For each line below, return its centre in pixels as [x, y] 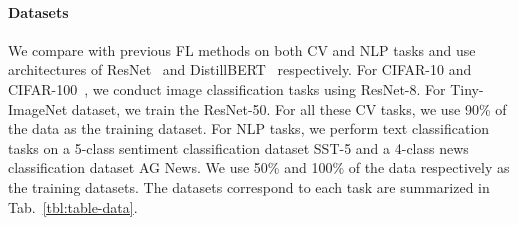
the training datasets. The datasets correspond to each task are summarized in [249, 186]
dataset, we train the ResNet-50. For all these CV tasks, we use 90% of [289, 108]
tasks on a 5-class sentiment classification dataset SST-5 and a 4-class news [238, 147]
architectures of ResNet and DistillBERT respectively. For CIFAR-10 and [240, 69]
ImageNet [38, 108]
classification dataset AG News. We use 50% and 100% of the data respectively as [259, 167]
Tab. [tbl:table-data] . [73, 206]
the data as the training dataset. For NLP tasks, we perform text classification [249, 128]
